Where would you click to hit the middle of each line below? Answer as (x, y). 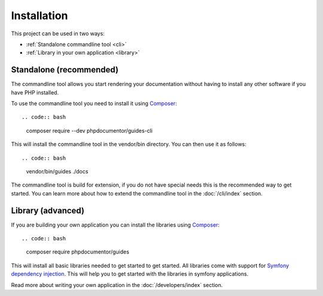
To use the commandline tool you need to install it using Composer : (94, 103)
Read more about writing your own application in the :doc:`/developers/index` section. (117, 285)
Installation (39, 16)
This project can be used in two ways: (58, 33)
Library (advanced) (48, 210)
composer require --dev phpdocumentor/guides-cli (89, 130)
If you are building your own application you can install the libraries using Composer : (115, 225)
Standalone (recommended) (65, 70)
